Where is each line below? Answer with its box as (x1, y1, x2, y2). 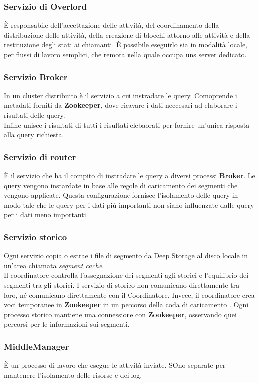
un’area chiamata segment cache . (4, 260, 104, 270)
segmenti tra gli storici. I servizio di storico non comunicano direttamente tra (4, 279, 240, 290)
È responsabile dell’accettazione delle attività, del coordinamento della (4, 20, 219, 30)
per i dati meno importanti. (4, 209, 88, 220)
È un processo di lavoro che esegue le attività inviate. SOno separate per (4, 360, 226, 370)
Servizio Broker (4, 70, 68, 83)
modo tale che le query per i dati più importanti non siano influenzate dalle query (4, 199, 254, 210)
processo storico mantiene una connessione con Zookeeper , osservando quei (4, 309, 237, 319)
